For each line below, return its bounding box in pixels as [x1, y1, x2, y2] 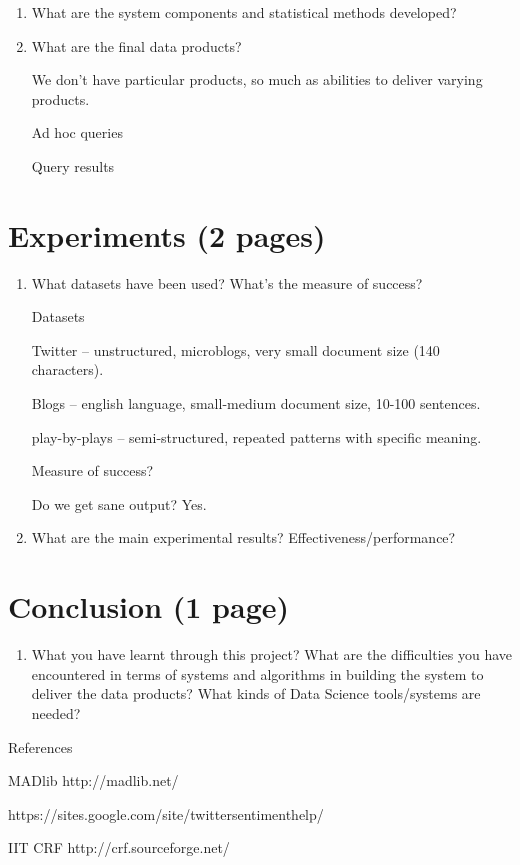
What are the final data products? [31, 35, 242, 56]
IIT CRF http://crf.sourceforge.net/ [8, 837, 230, 858]
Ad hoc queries [31, 122, 123, 143]
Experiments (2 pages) [8, 214, 326, 255]
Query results [31, 155, 115, 176]
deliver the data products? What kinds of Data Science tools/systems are [31, 683, 481, 704]
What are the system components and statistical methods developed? [31, 2, 457, 22]
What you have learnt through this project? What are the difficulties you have [31, 644, 513, 665]
